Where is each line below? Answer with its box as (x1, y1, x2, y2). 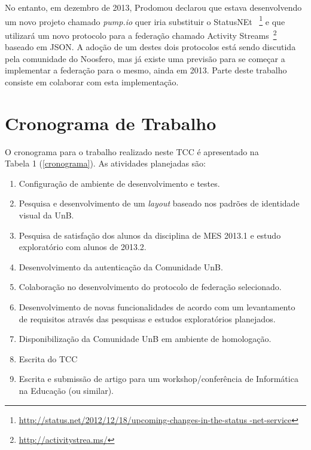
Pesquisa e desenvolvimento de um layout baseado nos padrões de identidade (19, 197, 300, 209)
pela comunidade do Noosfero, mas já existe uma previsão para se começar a (5, 52, 285, 64)
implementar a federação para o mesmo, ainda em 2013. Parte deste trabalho (5, 64, 287, 76)
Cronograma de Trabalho (5, 110, 217, 135)
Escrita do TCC (19, 352, 78, 365)
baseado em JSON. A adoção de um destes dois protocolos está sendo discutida (5, 41, 296, 53)
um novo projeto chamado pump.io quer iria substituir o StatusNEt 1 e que (5, 13, 285, 27)
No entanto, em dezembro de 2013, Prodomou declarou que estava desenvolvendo (5, 1, 302, 13)
